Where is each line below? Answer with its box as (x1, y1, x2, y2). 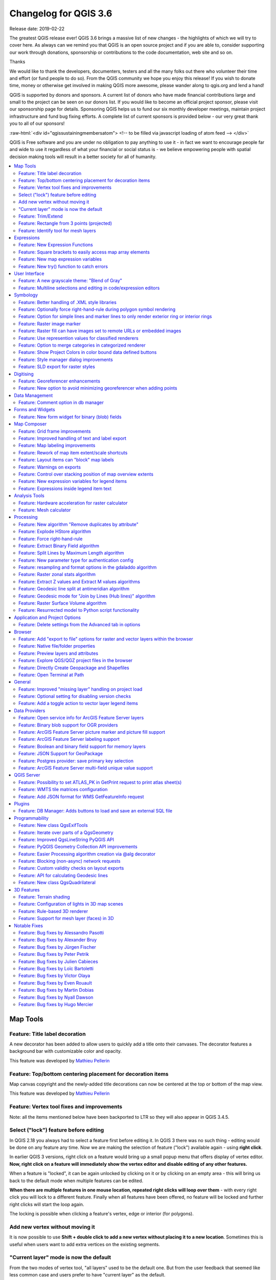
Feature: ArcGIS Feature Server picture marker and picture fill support (18, 729, 166, 735)
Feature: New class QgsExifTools (18, 822, 88, 828)
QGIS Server (14, 772, 40, 778)
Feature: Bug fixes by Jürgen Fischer (18, 944, 97, 950)
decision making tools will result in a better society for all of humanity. (9, 154, 157, 160)
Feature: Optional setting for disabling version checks (18, 693, 131, 699)
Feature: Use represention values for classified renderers (18, 335, 139, 341)
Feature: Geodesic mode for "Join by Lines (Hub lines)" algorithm (18, 593, 156, 599)
